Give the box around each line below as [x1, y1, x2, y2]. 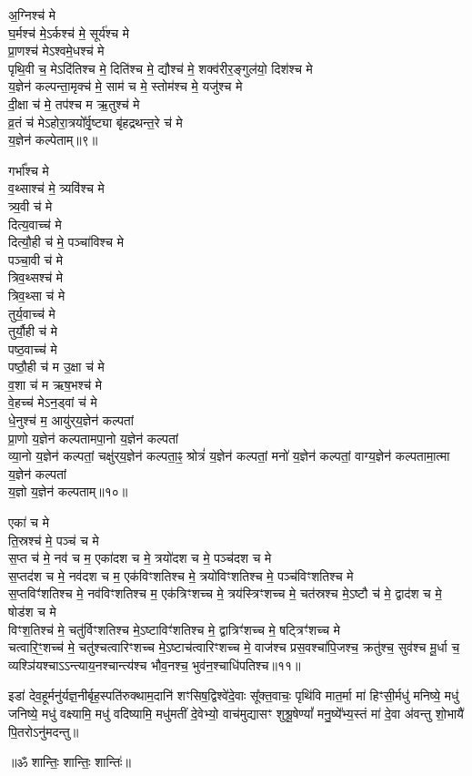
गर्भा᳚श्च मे [8, 160, 49, 179]
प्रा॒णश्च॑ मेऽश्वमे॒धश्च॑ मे [8, 41, 105, 60]
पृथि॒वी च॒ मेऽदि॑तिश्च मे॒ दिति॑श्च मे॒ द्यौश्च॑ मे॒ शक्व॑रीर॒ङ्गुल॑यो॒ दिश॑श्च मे [8, 58, 313, 77]
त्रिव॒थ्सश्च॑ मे [8, 268, 64, 287]
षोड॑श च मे [8, 602, 56, 620]
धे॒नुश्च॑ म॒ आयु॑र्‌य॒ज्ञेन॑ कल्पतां [8, 411, 134, 430]
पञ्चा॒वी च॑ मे [8, 250, 64, 269]
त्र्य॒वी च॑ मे [8, 196, 53, 215]
